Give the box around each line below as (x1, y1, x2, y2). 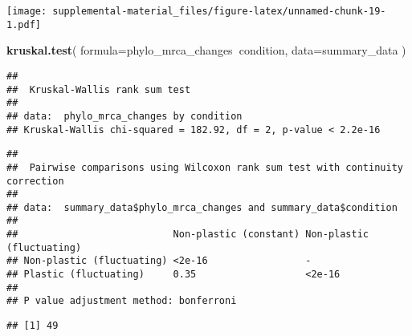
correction (6, 175, 64, 187)
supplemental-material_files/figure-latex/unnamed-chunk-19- (52, 6, 386, 17)
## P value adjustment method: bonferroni (6, 295, 237, 307)
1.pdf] (6, 18, 41, 30)
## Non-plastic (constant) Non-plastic (6, 229, 369, 241)
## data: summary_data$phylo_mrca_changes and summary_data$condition (6, 201, 398, 213)
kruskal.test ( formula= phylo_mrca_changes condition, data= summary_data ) (6, 42, 406, 59)
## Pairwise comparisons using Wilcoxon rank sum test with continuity (6, 161, 403, 173)
